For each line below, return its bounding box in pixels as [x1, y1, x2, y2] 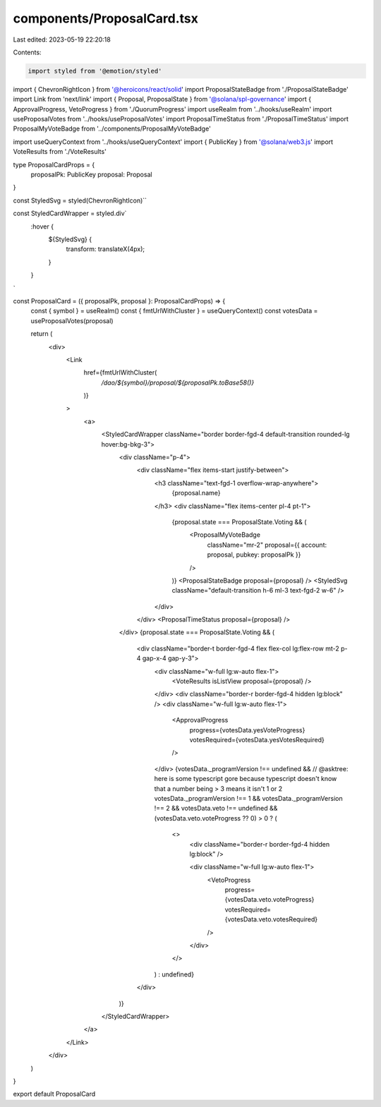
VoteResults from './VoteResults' [13, 147, 107, 156]
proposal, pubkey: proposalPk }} [207, 550, 301, 559]
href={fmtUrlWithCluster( [83, 368, 157, 377]
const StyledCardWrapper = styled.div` [13, 209, 127, 218]
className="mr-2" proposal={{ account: [207, 540, 327, 549]
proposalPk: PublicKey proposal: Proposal [30, 170, 152, 179]
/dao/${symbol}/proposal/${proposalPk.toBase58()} [101, 378, 255, 387]
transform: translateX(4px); [66, 245, 145, 253]
